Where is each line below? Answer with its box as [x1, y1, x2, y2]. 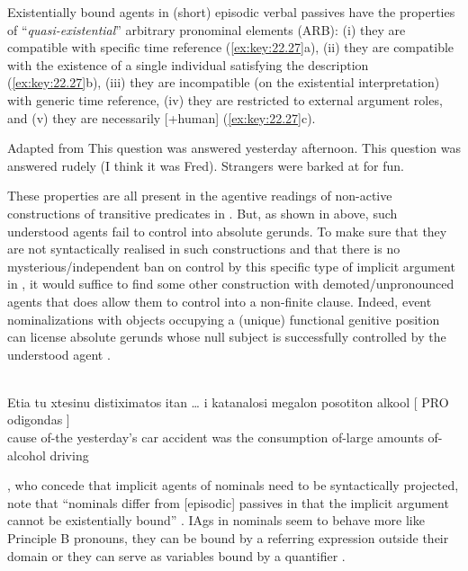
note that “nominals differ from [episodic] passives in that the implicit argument [7, 493, 449, 512]
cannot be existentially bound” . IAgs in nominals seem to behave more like [7, 511, 425, 530]
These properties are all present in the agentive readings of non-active [7, 186, 392, 205]
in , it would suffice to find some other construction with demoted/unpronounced [7, 274, 454, 293]
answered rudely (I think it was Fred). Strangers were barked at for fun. [7, 156, 404, 174]
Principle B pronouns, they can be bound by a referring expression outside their [7, 529, 449, 548]
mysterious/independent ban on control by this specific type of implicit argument [7, 256, 455, 275]
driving [49, 445, 89, 464]
